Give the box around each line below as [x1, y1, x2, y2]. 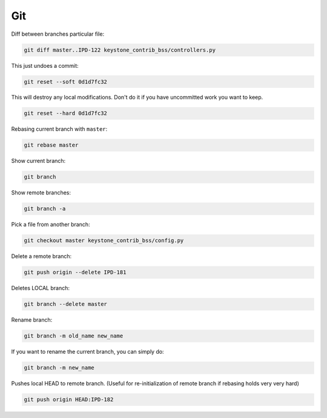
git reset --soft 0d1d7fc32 [24, 78, 107, 85]
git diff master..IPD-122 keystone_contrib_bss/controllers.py [24, 46, 216, 53]
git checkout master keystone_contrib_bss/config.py [24, 237, 184, 244]
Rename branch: [11, 316, 53, 323]
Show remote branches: [11, 189, 71, 196]
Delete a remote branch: [11, 253, 72, 260]
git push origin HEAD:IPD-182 [24, 396, 114, 403]
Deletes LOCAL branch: [11, 285, 70, 292]
